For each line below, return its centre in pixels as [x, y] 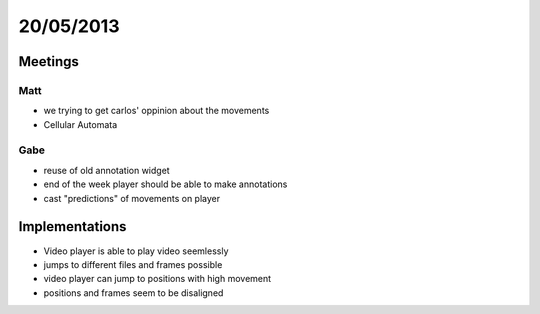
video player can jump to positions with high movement [157, 279]
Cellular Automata [80, 124]
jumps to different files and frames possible [133, 264]
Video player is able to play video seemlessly [136, 251]
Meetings [49, 61]
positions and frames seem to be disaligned [133, 292]
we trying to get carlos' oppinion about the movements [156, 111]
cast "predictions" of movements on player [132, 198]
